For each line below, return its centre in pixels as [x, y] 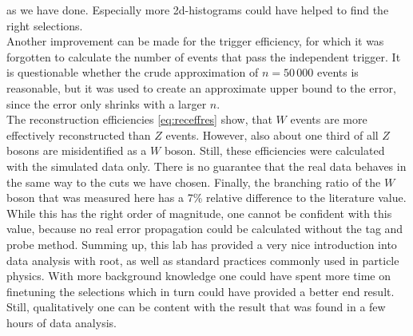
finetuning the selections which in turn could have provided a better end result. [201, 291]
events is [338, 72]
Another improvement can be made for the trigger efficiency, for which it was [195, 41]
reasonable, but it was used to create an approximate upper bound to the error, [201, 87]
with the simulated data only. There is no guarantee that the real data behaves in [206, 166]
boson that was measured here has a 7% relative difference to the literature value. [206, 198]
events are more [329, 119]
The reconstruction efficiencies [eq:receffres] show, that [139, 119]
